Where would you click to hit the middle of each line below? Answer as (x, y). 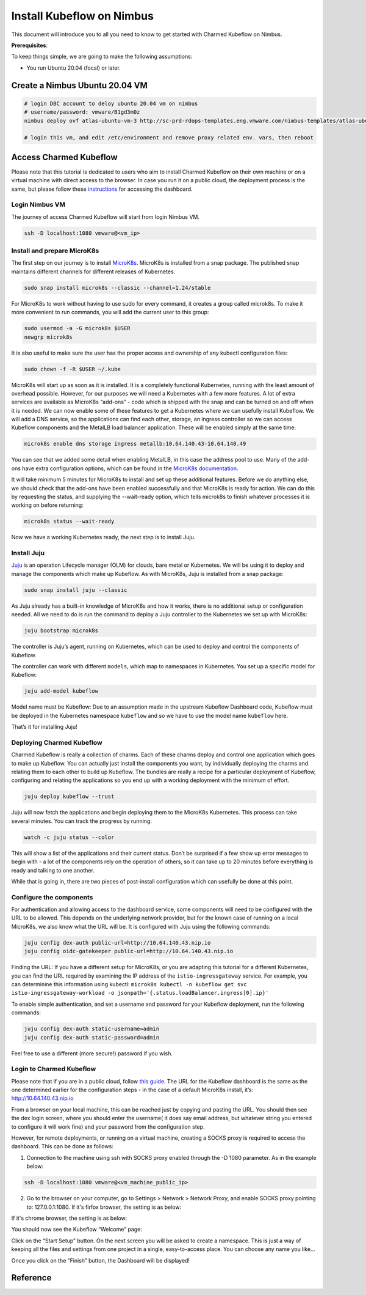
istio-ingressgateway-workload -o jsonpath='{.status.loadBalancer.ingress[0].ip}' (140, 993)
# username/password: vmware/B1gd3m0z (82, 112)
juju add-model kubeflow (61, 691)
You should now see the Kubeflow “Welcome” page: (77, 1230)
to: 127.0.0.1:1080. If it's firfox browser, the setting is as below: (104, 1207)
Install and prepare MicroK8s (55, 251)
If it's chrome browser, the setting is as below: (69, 1218)
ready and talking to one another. (53, 870)
